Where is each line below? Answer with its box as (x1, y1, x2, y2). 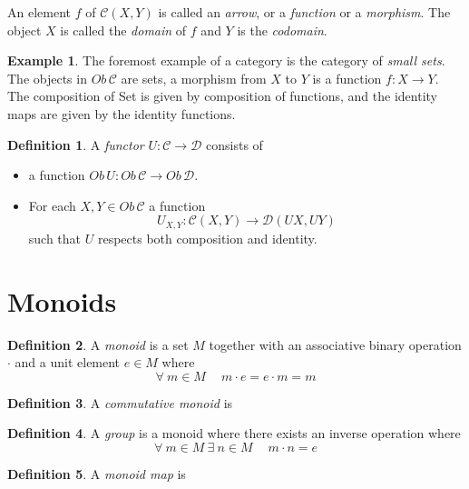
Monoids (7, 282, 117, 319)
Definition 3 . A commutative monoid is (7, 393, 233, 412)
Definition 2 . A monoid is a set (7, 334, 189, 354)
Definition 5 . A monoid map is (7, 464, 186, 483)
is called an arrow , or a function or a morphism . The (158, 3, 451, 21)
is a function (312, 68, 382, 87)
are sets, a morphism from (121, 68, 267, 87)
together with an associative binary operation (209, 334, 462, 354)
